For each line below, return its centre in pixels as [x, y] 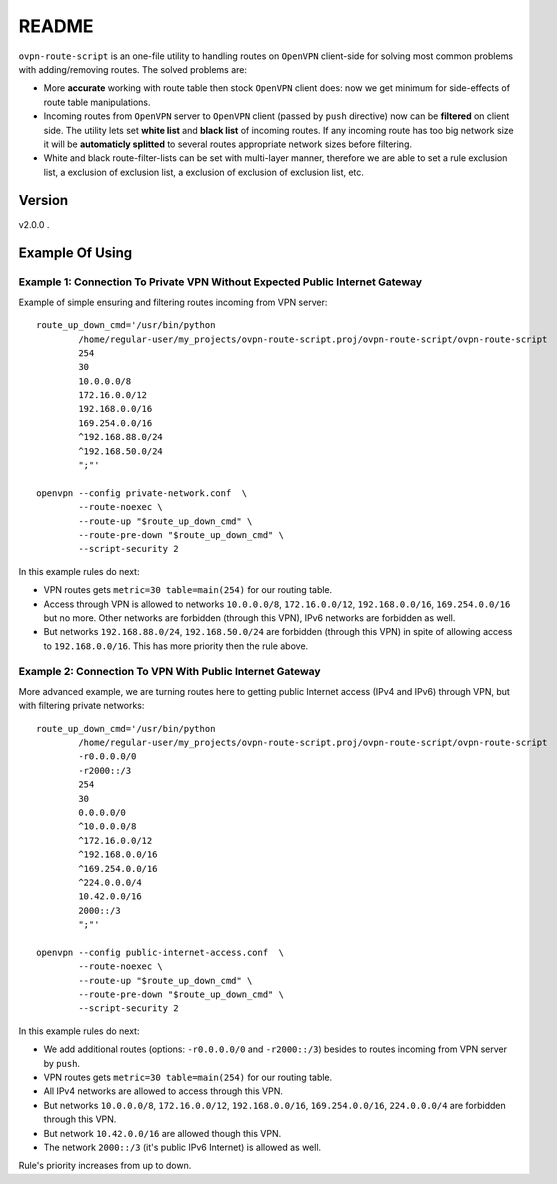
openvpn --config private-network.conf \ [142, 493]
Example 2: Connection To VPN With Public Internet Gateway [169, 672]
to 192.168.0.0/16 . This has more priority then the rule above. [176, 646]
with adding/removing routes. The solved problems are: [132, 69]
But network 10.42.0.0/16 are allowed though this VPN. [162, 1133]
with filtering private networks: [81, 706]
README [56, 26]
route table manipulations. [97, 102]
